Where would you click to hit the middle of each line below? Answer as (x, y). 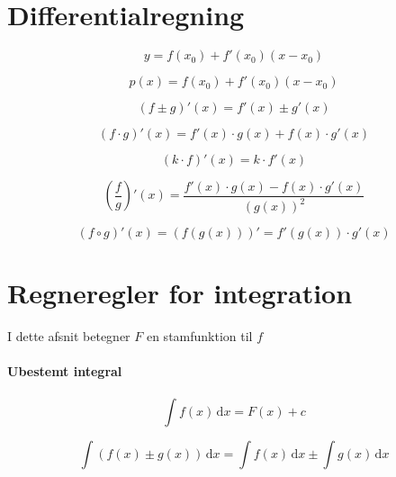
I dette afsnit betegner (69, 336)
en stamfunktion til (199, 336)
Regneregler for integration (180, 293)
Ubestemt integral (65, 371)
